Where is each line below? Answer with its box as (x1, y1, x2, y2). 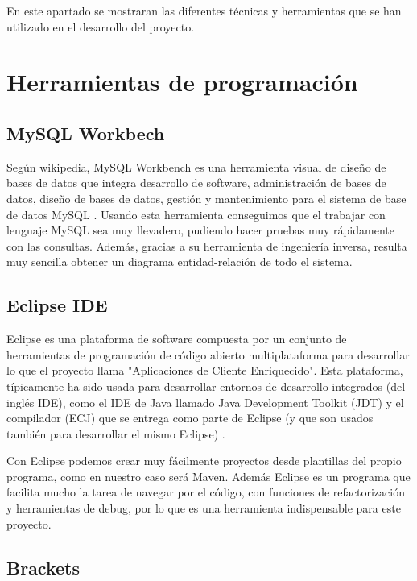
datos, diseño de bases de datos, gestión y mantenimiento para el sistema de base (6, 189, 407, 206)
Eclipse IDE (6, 293, 108, 317)
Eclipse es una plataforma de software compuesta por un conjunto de (6, 330, 347, 347)
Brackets (6, 554, 80, 579)
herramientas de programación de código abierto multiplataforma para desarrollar (6, 346, 410, 363)
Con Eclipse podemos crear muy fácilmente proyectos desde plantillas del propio (6, 452, 402, 469)
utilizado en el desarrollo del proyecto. (6, 18, 195, 35)
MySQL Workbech (6, 120, 165, 145)
